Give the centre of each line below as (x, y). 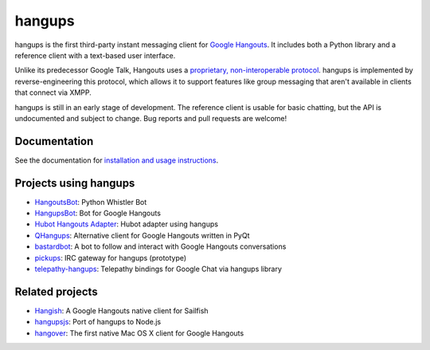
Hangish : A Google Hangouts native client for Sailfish (121, 310)
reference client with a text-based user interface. (95, 55)
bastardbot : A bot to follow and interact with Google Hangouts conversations (160, 246)
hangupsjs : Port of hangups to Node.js (98, 322)
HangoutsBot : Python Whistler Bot (91, 202)
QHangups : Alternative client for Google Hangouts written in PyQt (142, 235)
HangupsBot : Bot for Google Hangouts (98, 213)
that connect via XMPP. (53, 92)
